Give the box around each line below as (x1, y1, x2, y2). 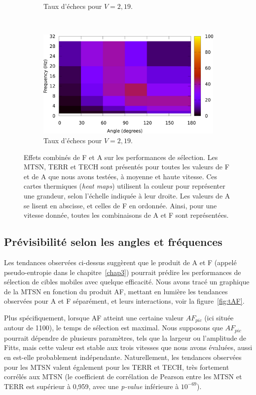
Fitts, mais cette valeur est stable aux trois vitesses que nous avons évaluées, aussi (4, 342, 253, 353)
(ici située (204, 312, 234, 322)
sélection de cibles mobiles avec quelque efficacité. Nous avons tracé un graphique (4, 276, 250, 287)
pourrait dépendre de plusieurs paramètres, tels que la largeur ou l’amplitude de (4, 332, 247, 343)
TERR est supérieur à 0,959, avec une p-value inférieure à (4, 381, 179, 391)
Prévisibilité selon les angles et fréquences (4, 234, 222, 249)
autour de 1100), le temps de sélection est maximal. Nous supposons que (4, 322, 223, 333)
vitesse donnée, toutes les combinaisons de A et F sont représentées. (24, 210, 229, 220)
